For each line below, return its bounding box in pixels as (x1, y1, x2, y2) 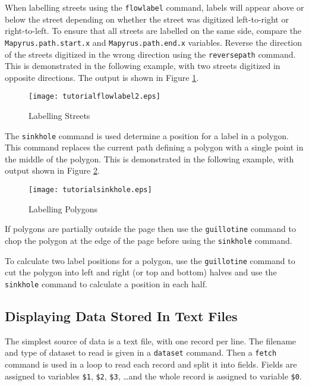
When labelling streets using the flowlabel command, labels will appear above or (5, 1, 304, 13)
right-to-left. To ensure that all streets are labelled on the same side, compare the (5, 24, 302, 37)
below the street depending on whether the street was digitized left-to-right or (5, 12, 289, 25)
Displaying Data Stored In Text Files (5, 306, 238, 325)
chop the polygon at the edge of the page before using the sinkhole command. (5, 234, 292, 246)
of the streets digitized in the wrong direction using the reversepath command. (5, 48, 296, 60)
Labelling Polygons (29, 202, 97, 215)
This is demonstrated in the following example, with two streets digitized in (5, 59, 280, 72)
